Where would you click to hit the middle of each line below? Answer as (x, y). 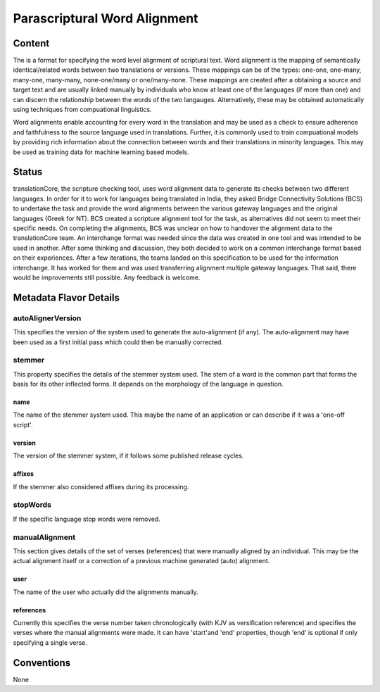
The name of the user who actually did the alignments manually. (106, 592)
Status (28, 172)
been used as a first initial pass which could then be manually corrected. (118, 342)
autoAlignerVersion (47, 318)
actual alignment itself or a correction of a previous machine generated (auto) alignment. (141, 561)
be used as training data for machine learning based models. (101, 152)
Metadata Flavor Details (66, 297)
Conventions (42, 663)
